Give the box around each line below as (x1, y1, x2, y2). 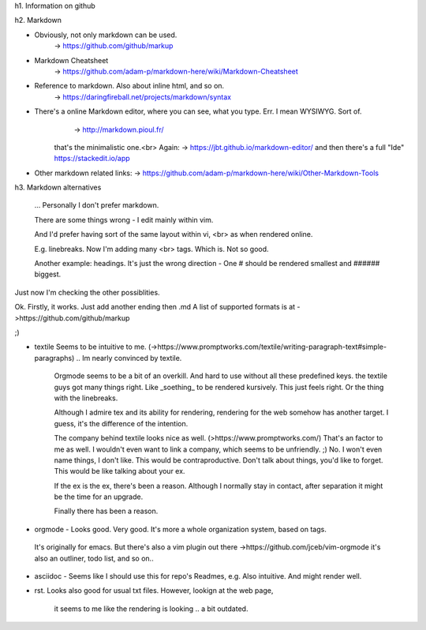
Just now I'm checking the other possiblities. (14, 287, 161, 297)
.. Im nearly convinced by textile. (76, 353, 182, 362)
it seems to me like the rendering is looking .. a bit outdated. (54, 604, 248, 613)
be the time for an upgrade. (54, 492, 144, 501)
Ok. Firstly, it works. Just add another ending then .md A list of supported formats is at (14, 302, 296, 312)
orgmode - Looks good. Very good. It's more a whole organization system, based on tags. (34, 524, 327, 534)
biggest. (34, 269, 62, 279)
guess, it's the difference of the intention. (54, 418, 189, 428)
